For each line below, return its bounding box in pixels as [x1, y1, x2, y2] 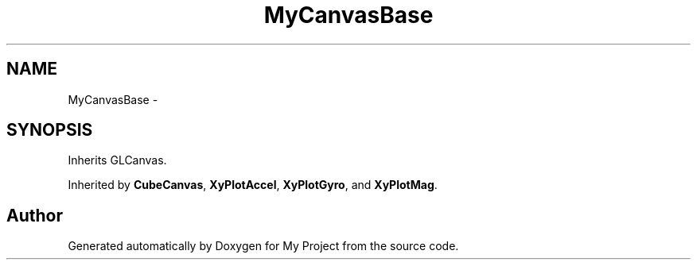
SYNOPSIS [6, 120, 93, 141]
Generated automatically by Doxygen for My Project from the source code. [68, 239, 459, 253]
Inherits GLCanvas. [68, 153, 167, 168]
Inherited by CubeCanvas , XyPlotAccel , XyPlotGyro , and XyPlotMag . [68, 178, 438, 192]
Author [6, 205, 63, 226]
